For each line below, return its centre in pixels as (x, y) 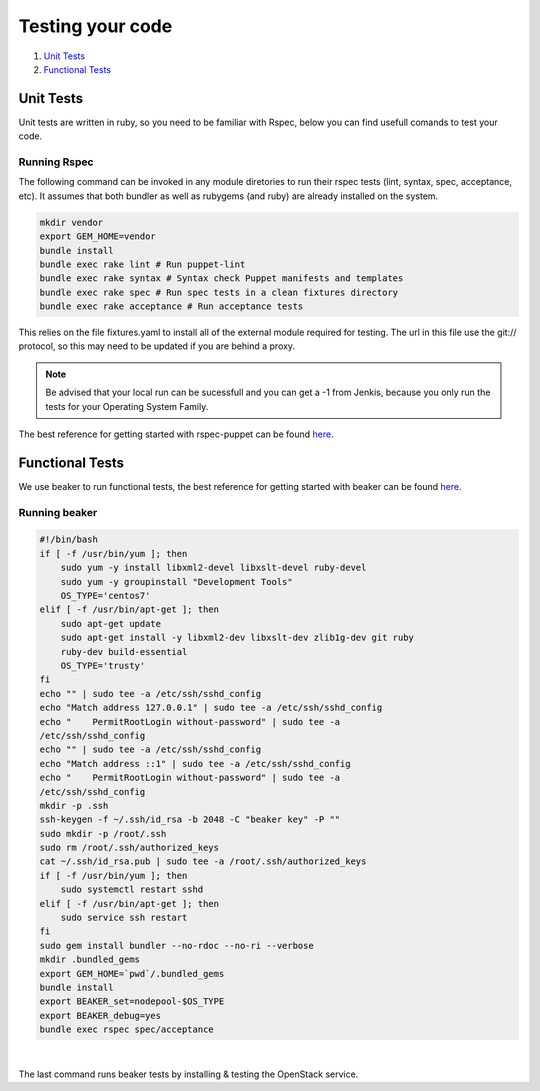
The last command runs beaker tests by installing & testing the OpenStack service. (188, 1074)
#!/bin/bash (69, 539)
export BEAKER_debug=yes (100, 1015)
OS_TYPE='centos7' (105, 596)
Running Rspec (56, 162)
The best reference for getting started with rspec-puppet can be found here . (176, 434)
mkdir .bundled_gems (89, 959)
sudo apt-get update (111, 623)
